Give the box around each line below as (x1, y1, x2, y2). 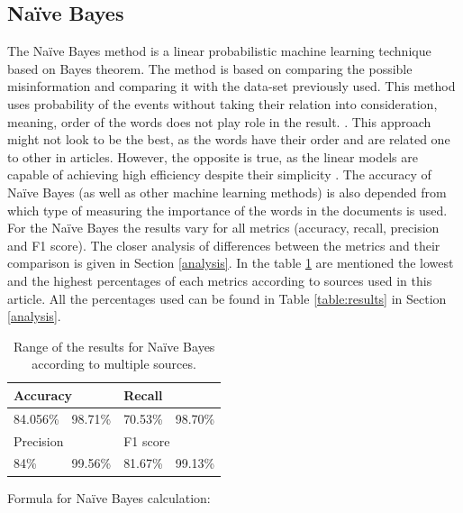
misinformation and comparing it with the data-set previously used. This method (7, 77, 456, 96)
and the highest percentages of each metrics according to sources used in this (7, 270, 432, 289)
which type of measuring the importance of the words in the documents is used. (7, 200, 448, 219)
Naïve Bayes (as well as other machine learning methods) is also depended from (7, 182, 447, 201)
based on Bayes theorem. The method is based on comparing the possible (7, 59, 413, 78)
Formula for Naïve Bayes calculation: (7, 488, 211, 507)
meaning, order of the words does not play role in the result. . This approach (7, 112, 431, 131)
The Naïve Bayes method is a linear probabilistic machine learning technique (7, 41, 431, 60)
